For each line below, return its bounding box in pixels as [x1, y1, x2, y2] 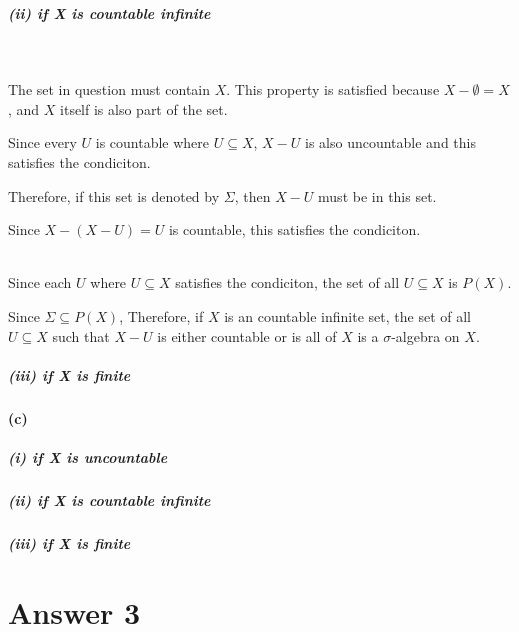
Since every [8, 132, 77, 153]
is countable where [95, 132, 210, 153]
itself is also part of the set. [60, 98, 228, 119]
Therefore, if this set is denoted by [8, 185, 220, 206]
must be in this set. [318, 185, 437, 206]
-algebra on [391, 325, 460, 346]
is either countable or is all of [157, 325, 337, 346]
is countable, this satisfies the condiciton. [168, 219, 421, 240]
